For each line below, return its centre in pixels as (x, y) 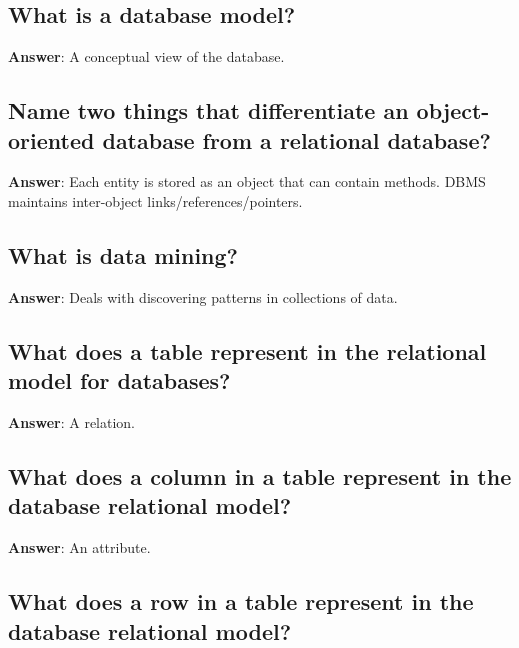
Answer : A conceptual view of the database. (146, 56)
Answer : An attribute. (79, 547)
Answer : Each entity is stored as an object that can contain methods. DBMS (247, 181)
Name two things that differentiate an (208, 110)
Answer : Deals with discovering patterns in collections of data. (203, 296)
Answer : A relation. (71, 421)
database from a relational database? (296, 139)
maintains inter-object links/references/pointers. (155, 200)
